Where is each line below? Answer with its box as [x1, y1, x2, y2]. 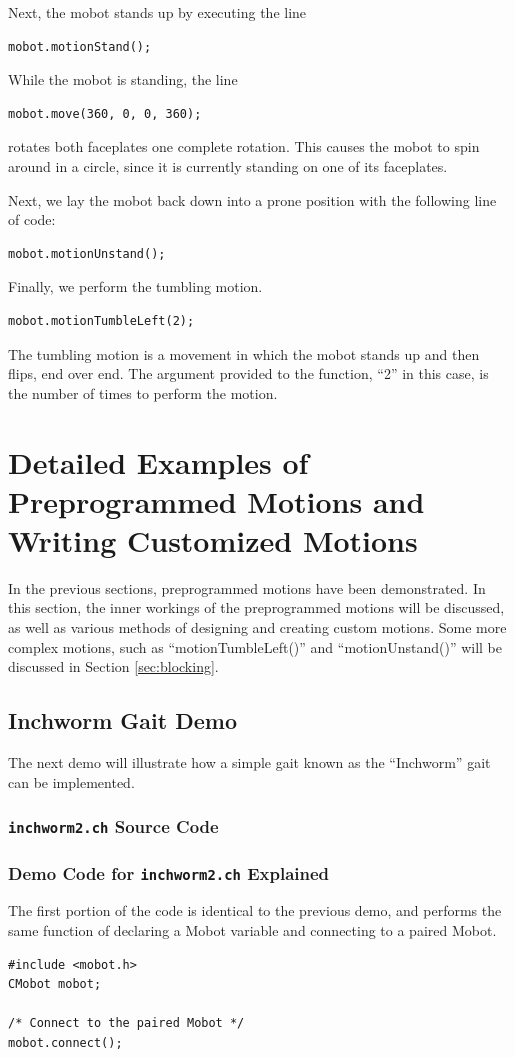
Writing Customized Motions [8, 519, 418, 560]
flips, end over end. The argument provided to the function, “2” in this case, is [8, 363, 489, 384]
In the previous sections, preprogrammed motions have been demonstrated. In [8, 577, 486, 598]
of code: [8, 209, 56, 230]
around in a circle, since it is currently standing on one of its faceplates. [8, 155, 448, 176]
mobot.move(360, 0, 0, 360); [8, 106, 202, 121]
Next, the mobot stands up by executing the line [8, 2, 307, 22]
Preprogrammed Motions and [8, 480, 425, 521]
